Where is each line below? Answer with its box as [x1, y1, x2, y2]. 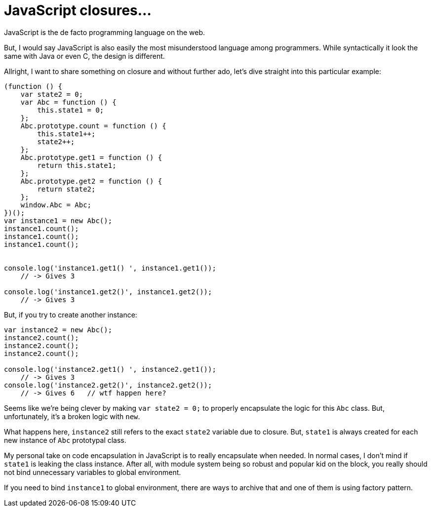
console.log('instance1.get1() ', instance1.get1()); [4, 264, 216, 272]
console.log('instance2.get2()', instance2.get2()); [4, 381, 212, 389]
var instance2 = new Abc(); [4, 325, 113, 334]
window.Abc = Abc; [20, 200, 92, 209]
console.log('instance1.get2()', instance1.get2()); [4, 287, 212, 296]
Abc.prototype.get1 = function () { [20, 153, 162, 161]
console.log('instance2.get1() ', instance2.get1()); [4, 365, 216, 373]
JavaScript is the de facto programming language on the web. [4, 28, 205, 37]
